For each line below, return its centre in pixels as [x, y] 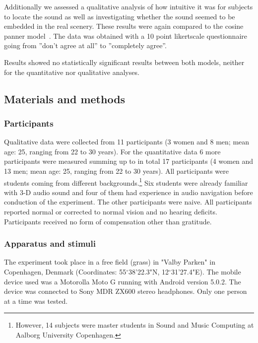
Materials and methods [65, 99]
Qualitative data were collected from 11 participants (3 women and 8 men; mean [127, 142]
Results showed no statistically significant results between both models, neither [124, 62]
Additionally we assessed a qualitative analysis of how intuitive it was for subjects [129, 6]
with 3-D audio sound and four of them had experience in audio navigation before [129, 192]
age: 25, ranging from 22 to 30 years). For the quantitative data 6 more [112, 151]
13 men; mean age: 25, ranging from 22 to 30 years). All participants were [116, 171]
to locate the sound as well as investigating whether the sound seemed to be [120, 16]
